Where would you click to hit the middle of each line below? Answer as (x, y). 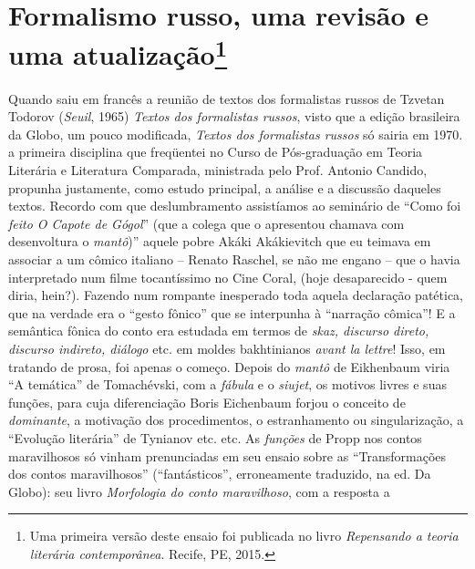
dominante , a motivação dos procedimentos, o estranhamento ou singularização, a (236, 420)
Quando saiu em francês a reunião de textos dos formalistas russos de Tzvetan (227, 98)
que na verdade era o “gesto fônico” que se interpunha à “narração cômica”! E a (232, 312)
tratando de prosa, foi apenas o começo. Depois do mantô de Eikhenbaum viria (229, 366)
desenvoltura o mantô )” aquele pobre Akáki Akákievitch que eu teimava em (220, 241)
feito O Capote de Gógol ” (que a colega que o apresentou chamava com (207, 223)
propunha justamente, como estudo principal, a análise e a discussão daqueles (225, 187)
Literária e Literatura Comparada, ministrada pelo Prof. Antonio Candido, (218, 170)
